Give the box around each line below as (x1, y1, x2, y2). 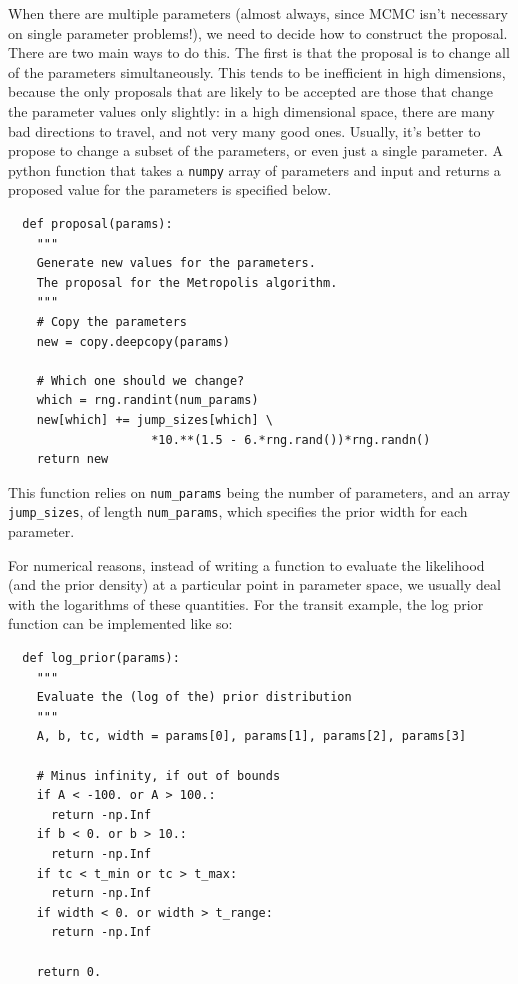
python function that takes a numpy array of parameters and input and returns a (8, 159, 501, 180)
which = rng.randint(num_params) (36, 393, 259, 408)
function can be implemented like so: (8, 613, 233, 634)
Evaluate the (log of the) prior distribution (36, 690, 352, 705)
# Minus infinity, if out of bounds (36, 768, 281, 783)
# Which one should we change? (36, 373, 245, 388)
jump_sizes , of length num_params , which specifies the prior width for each (8, 501, 468, 522)
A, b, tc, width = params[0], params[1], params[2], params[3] (36, 729, 467, 744)
